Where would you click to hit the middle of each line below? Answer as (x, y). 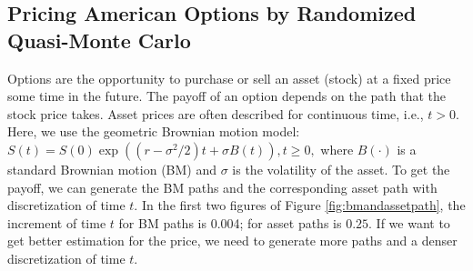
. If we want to (409, 222)
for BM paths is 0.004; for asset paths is (230, 222)
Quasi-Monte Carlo (99, 40)
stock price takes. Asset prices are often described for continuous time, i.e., (216, 113)
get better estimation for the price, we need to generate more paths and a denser (232, 241)
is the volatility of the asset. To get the (341, 169)
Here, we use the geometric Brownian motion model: (154, 131)
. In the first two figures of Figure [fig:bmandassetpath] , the (300, 205)
